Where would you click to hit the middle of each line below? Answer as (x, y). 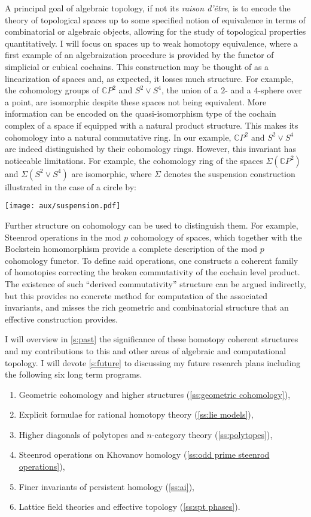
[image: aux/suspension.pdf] (63, 206)
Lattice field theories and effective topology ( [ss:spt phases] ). (129, 507)
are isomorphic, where (112, 173)
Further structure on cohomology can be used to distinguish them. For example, (152, 225)
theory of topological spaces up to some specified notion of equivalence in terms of (155, 19)
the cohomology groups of (52, 90)
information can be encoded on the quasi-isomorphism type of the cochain (141, 113)
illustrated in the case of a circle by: (71, 186)
